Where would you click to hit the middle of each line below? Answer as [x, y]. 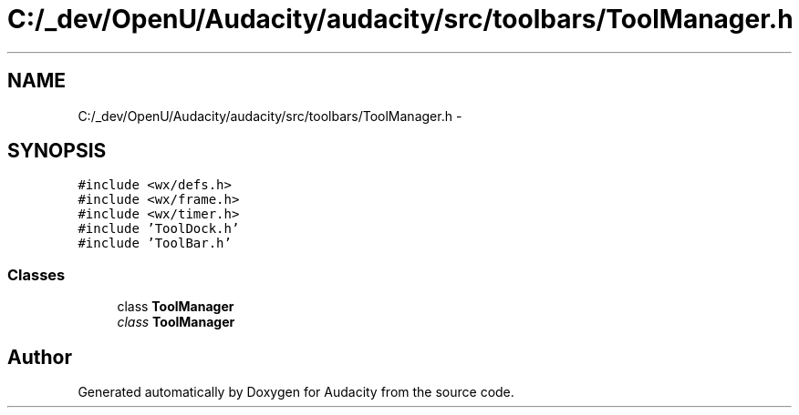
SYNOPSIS [57, 151]
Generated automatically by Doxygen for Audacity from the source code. [296, 392]
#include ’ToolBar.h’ [155, 243]
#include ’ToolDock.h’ [159, 229]
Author [40, 357]
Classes [36, 274]
